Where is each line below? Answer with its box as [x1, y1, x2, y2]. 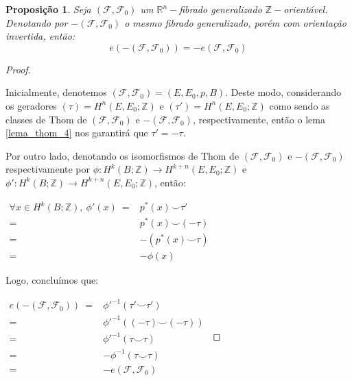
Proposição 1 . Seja [5, 2, 91, 16]
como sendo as [269, 98, 330, 112]
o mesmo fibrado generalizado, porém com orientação [124, 15, 347, 29]
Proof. [5, 62, 31, 76]
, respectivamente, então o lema [192, 112, 325, 126]
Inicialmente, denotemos [5, 85, 107, 99]
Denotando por [5, 15, 68, 29]
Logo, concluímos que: [5, 273, 99, 287]
